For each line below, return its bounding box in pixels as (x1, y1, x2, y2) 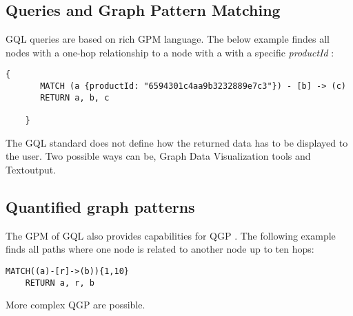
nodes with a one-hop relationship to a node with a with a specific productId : (6, 45, 334, 59)
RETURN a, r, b (25, 277, 94, 288)
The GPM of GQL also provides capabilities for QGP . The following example (6, 228, 336, 242)
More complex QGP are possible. (6, 297, 145, 312)
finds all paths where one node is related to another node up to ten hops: (6, 242, 314, 256)
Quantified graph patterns (6, 196, 195, 217)
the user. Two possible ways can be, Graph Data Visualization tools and (6, 149, 311, 163)
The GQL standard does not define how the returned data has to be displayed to (6, 135, 348, 149)
